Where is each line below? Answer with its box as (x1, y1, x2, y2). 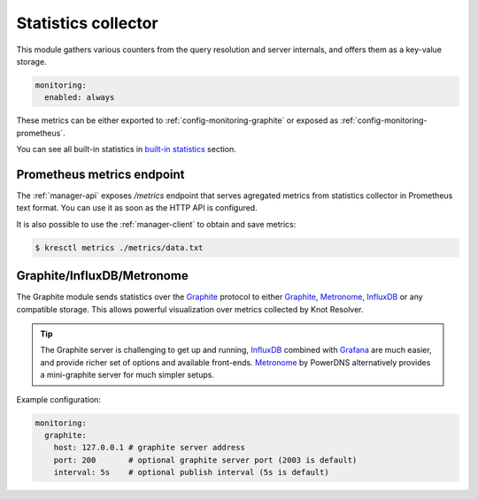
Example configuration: (16, 394, 102, 404)
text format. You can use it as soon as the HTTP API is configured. (16, 203, 258, 213)
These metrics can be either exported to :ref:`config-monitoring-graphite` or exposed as (16, 115, 339, 126)
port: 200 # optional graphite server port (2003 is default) (53, 455, 358, 464)
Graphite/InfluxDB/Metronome (16, 268, 189, 283)
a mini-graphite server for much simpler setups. (40, 370, 214, 380)
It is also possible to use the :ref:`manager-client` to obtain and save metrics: (16, 219, 297, 229)
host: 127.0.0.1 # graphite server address (53, 442, 245, 453)
